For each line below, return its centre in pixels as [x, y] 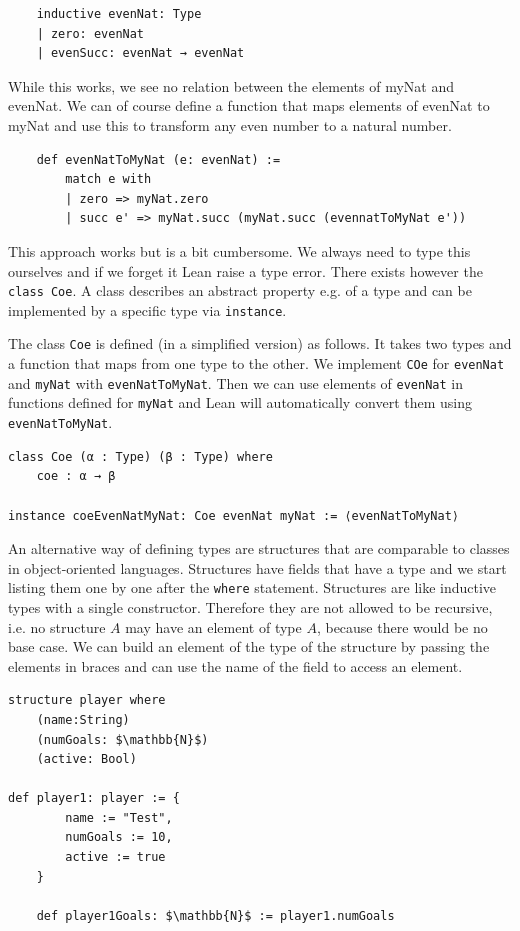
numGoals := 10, [119, 837]
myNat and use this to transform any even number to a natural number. [230, 124]
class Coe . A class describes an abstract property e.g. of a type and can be [240, 290]
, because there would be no [402, 626]
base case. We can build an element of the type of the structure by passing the [249, 646]
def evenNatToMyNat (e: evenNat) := [158, 159]
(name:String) [83, 719]
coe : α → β [76, 476]
